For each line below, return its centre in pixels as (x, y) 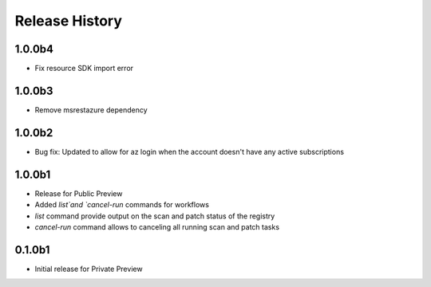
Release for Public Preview (79, 193)
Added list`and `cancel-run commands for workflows (122, 205)
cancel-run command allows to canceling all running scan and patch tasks (157, 226)
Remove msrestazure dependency (91, 110)
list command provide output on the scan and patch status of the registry (155, 216)
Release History (69, 21)
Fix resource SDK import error (84, 69)
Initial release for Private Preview (89, 269)
